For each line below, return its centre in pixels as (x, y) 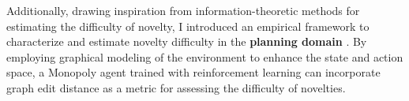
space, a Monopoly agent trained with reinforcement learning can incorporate (193, 72)
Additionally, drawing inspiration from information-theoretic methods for (183, 10)
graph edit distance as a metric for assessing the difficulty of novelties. (176, 87)
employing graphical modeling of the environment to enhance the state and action (205, 56)
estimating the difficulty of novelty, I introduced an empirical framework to (188, 26)
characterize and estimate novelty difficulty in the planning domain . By (187, 41)
